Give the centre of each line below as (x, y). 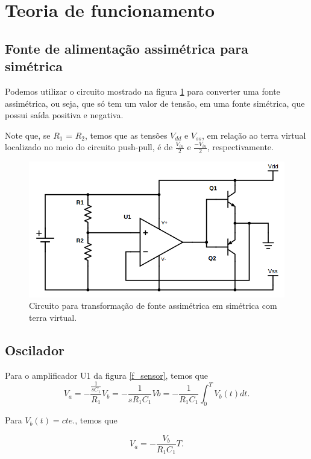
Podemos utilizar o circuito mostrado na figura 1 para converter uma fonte (143, 91)
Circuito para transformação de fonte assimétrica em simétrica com (153, 305)
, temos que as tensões (126, 135)
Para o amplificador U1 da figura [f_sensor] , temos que (106, 375)
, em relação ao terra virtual (254, 135)
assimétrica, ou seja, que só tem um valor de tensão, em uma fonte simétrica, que (155, 103)
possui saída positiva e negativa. (64, 115)
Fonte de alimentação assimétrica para (127, 48)
